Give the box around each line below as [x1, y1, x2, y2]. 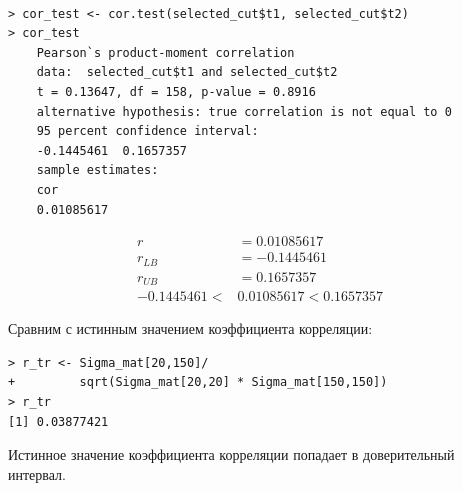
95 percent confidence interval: [36, 124, 259, 139]
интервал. [8, 463, 66, 484]
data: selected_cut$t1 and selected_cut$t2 [36, 65, 338, 80]
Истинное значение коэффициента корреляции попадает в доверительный [8, 444, 455, 465]
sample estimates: [36, 163, 159, 178]
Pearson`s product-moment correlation [36, 45, 295, 60]
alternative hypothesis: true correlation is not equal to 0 [36, 104, 452, 119]
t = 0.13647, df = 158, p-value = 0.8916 [36, 84, 316, 99]
